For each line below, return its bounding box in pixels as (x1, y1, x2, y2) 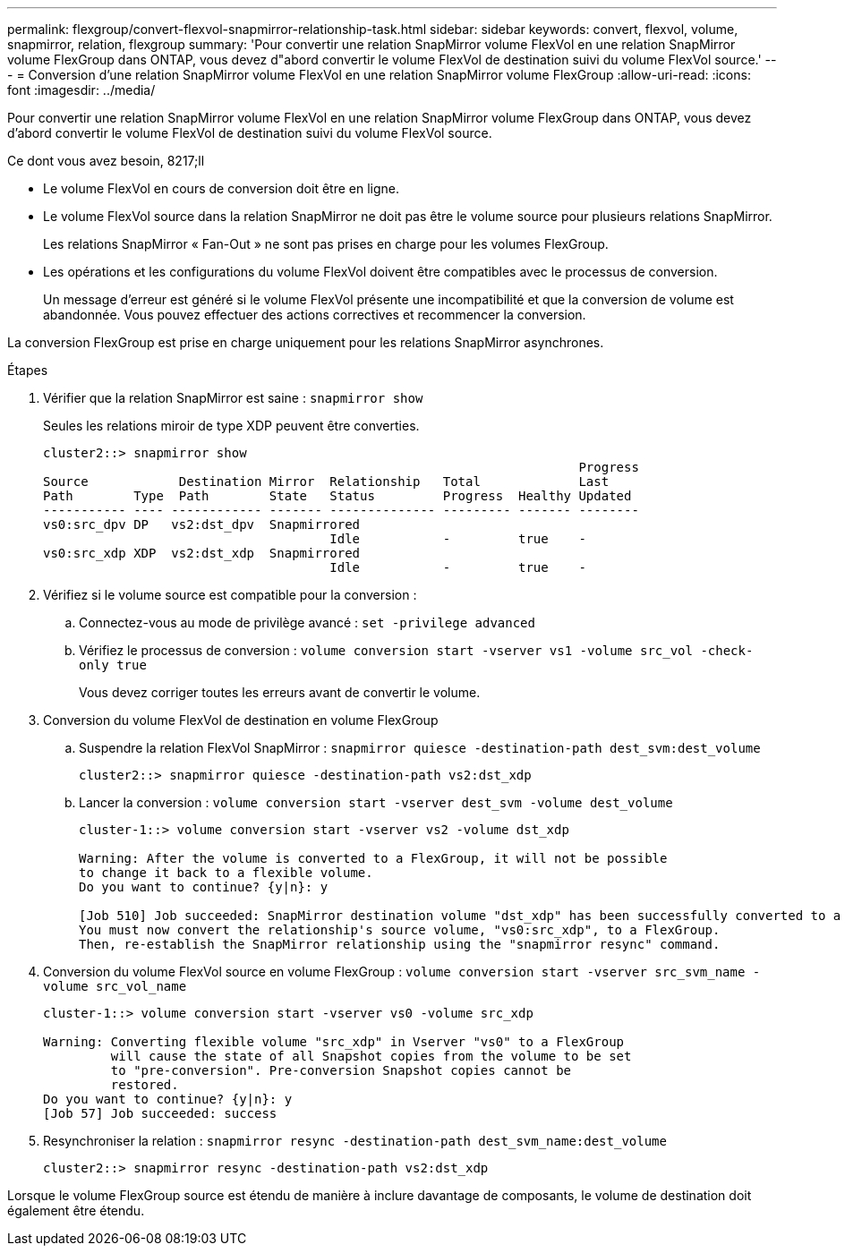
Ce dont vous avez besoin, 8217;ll (7, 153, 205, 168)
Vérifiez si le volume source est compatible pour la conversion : (43, 587, 417, 602)
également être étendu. (7, 1203, 145, 1218)
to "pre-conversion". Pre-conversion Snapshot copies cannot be (110, 1063, 572, 1078)
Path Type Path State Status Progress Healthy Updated (43, 489, 632, 503)
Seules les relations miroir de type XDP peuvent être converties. (43, 418, 420, 433)
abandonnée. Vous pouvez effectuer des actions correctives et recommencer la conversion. (43, 307, 586, 322)
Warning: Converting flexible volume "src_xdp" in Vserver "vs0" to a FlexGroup (43, 1035, 625, 1049)
